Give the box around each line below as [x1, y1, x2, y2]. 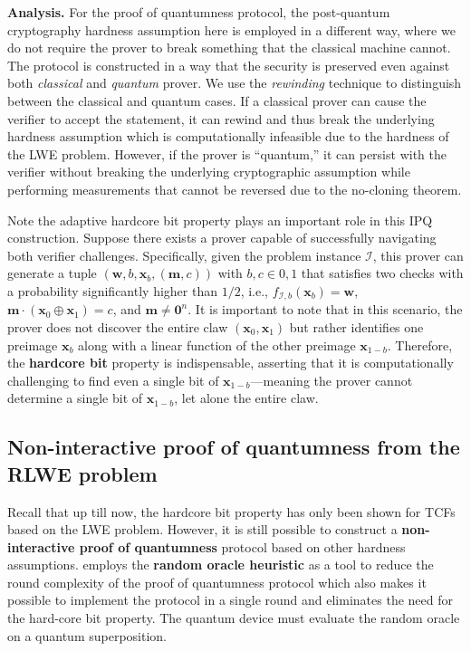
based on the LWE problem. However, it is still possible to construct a [7, 520, 398, 539]
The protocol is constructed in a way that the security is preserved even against [7, 55, 450, 74]
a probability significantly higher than [7, 281, 217, 300]
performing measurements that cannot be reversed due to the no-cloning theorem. [7, 179, 462, 198]
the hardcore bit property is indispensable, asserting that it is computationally [7, 353, 454, 372]
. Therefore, [387, 335, 453, 354]
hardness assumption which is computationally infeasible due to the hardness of [7, 127, 449, 146]
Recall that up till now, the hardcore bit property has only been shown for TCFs [7, 502, 456, 521]
